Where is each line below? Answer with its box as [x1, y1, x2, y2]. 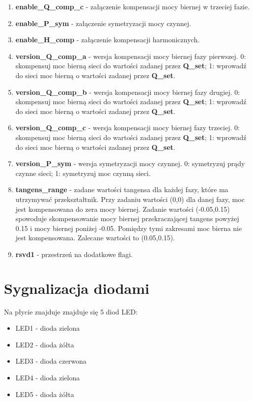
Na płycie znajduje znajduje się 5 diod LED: [4, 306, 138, 316]
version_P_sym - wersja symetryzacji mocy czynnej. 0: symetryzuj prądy [15, 158, 245, 169]
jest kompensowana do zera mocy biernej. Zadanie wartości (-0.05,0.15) [15, 203, 230, 214]
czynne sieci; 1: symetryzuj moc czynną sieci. [15, 168, 151, 178]
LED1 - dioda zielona [15, 323, 80, 333]
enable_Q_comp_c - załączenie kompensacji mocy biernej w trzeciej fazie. [15, 1, 250, 11]
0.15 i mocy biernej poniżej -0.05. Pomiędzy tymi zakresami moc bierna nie [15, 223, 242, 233]
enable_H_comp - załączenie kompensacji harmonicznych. [15, 34, 200, 45]
